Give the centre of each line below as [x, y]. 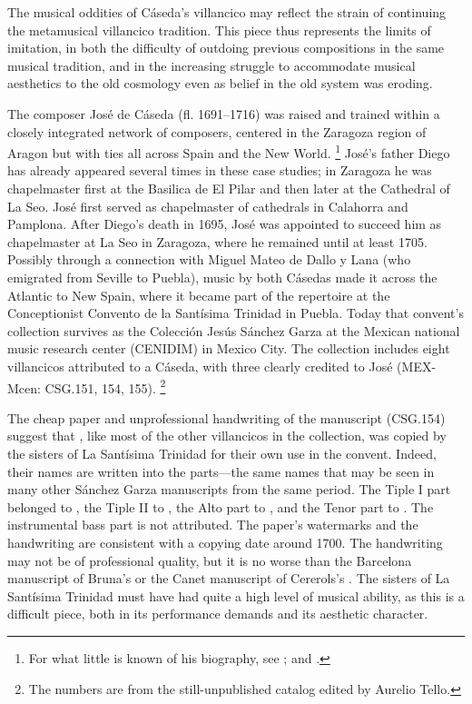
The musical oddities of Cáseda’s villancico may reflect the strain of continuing [227, 12]
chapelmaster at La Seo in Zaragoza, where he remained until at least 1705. [217, 241]
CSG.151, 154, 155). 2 [105, 386]
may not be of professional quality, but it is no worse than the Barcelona [210, 560]
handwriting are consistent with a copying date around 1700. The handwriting [225, 542]
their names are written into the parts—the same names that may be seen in [221, 471]
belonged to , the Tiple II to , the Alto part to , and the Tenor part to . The [221, 506]
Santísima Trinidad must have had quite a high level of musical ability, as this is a [236, 595]
